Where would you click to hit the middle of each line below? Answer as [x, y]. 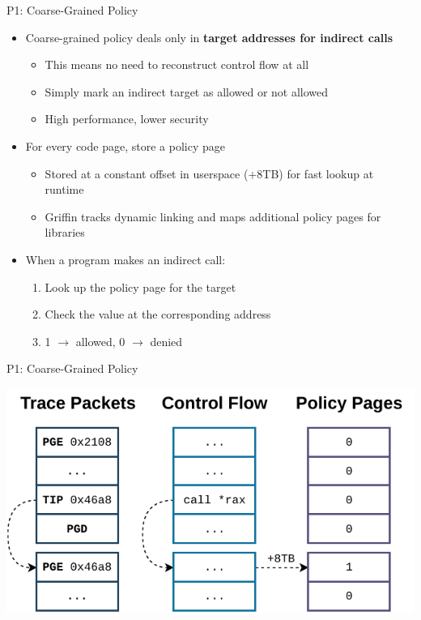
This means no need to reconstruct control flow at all [177, 64]
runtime [64, 189]
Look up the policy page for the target [140, 286]
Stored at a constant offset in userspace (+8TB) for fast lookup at [209, 173]
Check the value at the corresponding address [158, 314]
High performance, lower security [127, 119]
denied [166, 341]
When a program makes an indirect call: [125, 259]
